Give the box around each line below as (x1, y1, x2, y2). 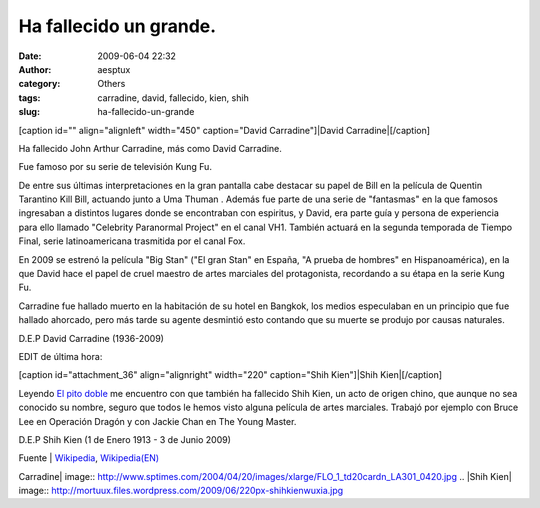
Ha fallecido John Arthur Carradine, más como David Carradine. (18, 142, 282, 154)
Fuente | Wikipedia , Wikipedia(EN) (18, 452, 160, 464)
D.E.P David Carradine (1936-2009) (18, 332, 165, 344)
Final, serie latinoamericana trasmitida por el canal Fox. (18, 235, 246, 247)
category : (18, 78, 61, 90)
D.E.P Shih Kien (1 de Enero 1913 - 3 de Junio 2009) (18, 433, 232, 445)
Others (97, 78, 126, 90)
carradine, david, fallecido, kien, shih (97, 91, 249, 104)
